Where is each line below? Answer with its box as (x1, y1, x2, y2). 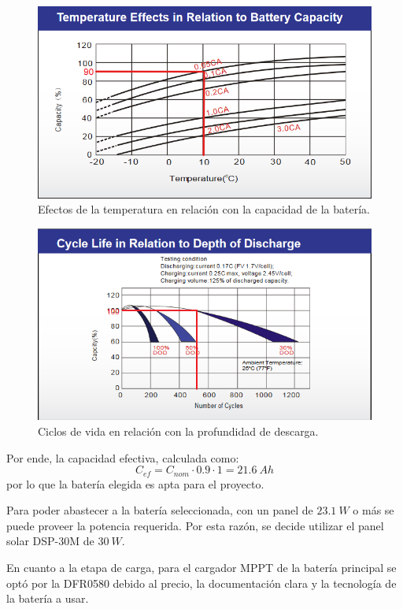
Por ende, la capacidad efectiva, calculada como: (6, 449, 239, 466)
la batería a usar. (6, 590, 89, 607)
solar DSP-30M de (6, 533, 94, 549)
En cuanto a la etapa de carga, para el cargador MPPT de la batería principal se (6, 559, 397, 575)
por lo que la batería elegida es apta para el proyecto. (6, 475, 264, 492)
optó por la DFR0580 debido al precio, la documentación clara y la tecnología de (6, 574, 397, 591)
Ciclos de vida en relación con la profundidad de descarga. (38, 422, 319, 439)
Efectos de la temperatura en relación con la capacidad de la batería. (38, 201, 370, 217)
